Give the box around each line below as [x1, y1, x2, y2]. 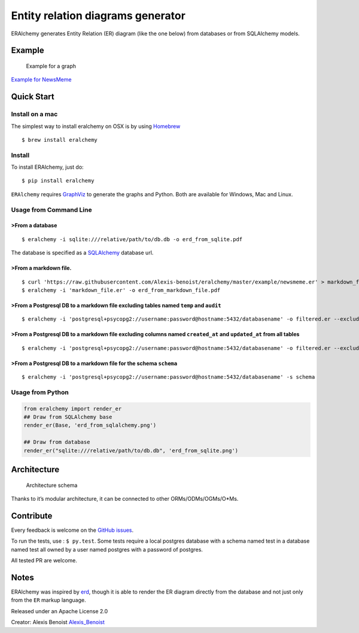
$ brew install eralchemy [22, 136, 98, 143]
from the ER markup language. [11, 597, 86, 604]
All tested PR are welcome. [11, 557, 77, 564]
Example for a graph [26, 62, 76, 69]
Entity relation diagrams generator [11, 9, 185, 22]
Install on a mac [11, 110, 58, 118]
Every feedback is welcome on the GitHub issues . [11, 527, 134, 534]
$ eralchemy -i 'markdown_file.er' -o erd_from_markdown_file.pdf [22, 287, 221, 293]
